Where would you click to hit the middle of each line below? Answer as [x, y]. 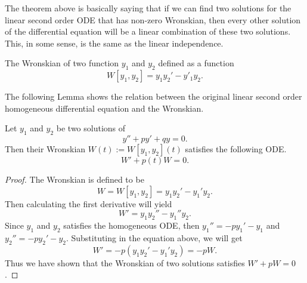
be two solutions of [91, 128]
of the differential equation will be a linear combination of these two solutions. [148, 31]
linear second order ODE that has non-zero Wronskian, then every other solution [153, 19]
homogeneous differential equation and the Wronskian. [104, 108]
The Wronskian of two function [62, 63]
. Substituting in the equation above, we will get [154, 237]
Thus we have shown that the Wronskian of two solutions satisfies [125, 262]
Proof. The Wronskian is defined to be [75, 179]
